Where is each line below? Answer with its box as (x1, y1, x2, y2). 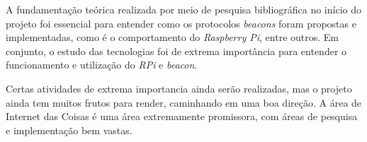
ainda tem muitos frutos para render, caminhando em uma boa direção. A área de (6, 95, 362, 110)
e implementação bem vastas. (6, 122, 132, 137)
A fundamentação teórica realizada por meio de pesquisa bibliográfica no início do (6, 2, 361, 16)
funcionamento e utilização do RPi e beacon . (6, 57, 198, 72)
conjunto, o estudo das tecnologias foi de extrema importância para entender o (6, 43, 347, 58)
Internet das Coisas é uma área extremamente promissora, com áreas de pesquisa (6, 109, 358, 124)
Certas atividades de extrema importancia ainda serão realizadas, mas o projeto (6, 81, 352, 95)
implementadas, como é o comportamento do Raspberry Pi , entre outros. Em (6, 30, 339, 45)
